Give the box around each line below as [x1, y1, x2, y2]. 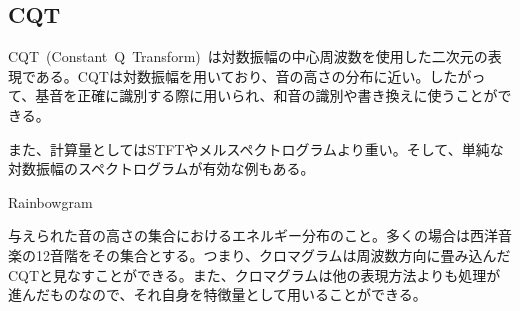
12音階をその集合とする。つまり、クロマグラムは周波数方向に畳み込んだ [35, 244, 511, 265]
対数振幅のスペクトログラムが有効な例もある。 [8, 158, 315, 179]
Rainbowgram [8, 191, 93, 212]
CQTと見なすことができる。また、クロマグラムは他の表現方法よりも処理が [8, 264, 501, 285]
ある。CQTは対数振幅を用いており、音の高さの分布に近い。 [35, 65, 430, 86]
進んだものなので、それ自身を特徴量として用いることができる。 [8, 284, 427, 305]
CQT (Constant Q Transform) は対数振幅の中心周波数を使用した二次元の [8, 46, 488, 67]
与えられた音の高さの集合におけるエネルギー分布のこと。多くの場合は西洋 [8, 225, 498, 246]
